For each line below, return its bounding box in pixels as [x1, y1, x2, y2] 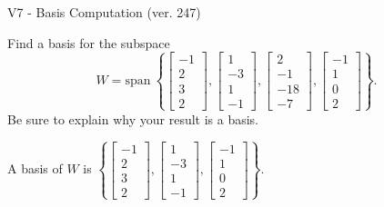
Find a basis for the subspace [7, 33, 170, 52]
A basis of [7, 159, 63, 178]
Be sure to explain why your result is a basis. [7, 109, 259, 128]
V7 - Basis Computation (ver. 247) [7, 3, 201, 21]
